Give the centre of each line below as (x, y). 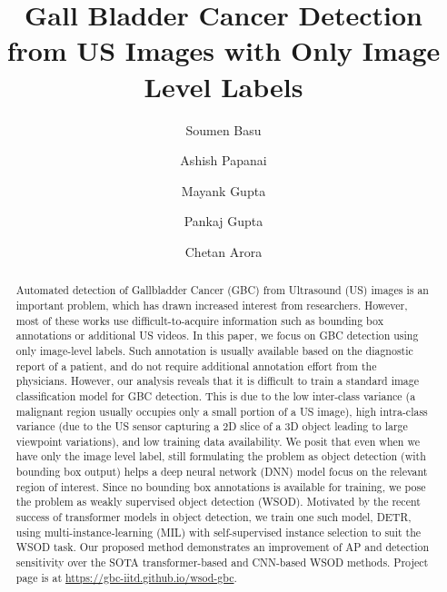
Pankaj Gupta (223, 221)
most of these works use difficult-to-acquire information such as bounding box (199, 320)
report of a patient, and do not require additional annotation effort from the (196, 365)
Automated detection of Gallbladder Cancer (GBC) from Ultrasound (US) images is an (222, 290)
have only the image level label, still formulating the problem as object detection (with (221, 456)
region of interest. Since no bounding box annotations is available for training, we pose (221, 486)
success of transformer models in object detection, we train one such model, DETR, (214, 517)
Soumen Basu (223, 129)
